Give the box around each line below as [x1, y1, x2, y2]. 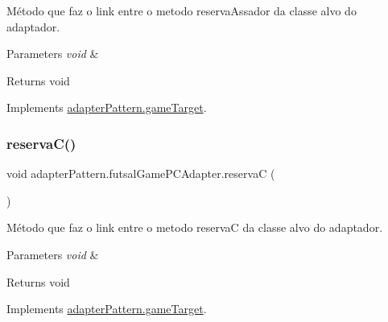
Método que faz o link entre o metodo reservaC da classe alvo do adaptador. [6, 219, 383, 236]
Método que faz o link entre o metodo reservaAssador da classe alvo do [6, 2, 357, 19]
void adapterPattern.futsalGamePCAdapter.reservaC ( [6, 165, 275, 182]
